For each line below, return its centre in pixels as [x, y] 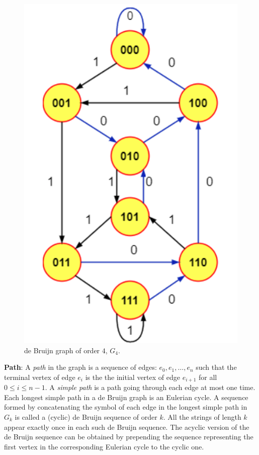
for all [208, 377]
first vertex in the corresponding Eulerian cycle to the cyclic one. [104, 446]
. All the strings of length [202, 416]
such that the [216, 367]
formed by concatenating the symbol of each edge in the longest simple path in [126, 407]
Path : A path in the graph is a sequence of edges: [80, 367]
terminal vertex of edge [40, 377]
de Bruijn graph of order [62, 350]
